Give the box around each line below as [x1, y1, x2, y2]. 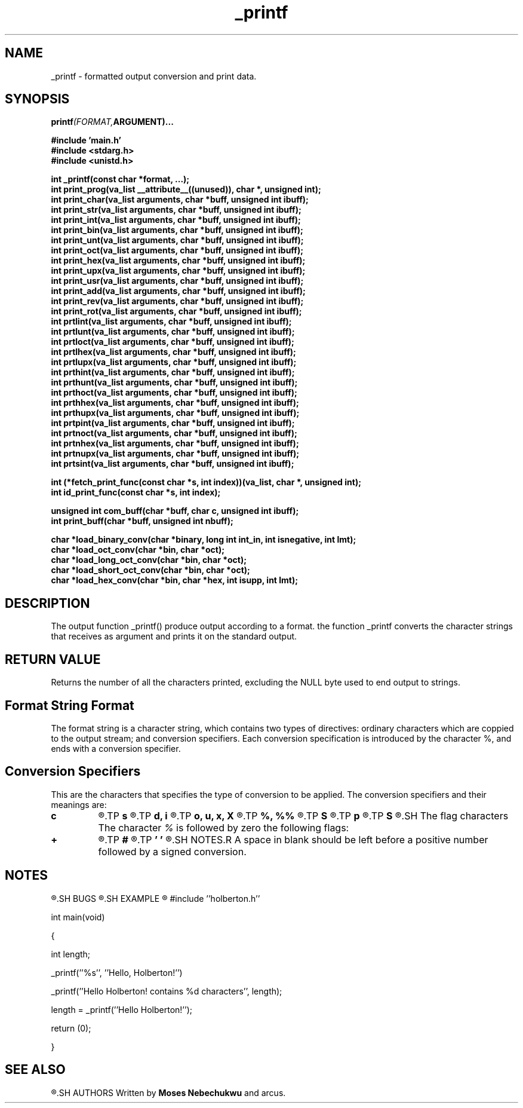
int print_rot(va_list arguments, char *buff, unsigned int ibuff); [51, 306, 302, 317]
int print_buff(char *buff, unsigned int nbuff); [51, 516, 233, 527]
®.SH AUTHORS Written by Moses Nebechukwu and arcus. [51, 1087, 286, 1098]
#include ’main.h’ [51, 135, 121, 146]
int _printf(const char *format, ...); [51, 174, 190, 185]
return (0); [51, 1023, 91, 1033]
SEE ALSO [5, 1062, 66, 1078]
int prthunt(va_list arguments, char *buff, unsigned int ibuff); [51, 377, 298, 388]
